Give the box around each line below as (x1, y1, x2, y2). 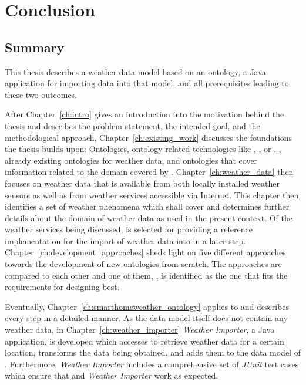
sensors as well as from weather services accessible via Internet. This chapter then (5, 188, 299, 201)
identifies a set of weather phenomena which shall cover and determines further (5, 200, 290, 212)
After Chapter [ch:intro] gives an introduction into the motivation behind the (5, 108, 284, 120)
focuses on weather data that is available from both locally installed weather (5, 177, 280, 189)
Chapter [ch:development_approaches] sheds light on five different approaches (5, 246, 286, 258)
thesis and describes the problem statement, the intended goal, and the (5, 119, 260, 131)
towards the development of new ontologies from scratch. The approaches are (5, 258, 282, 270)
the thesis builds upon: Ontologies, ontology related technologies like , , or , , (5, 143, 281, 155)
